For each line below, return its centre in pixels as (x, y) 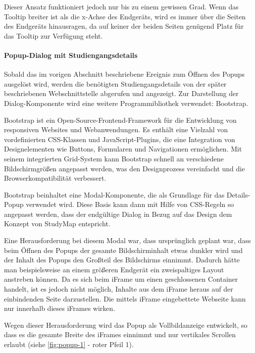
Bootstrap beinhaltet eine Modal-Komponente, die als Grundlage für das (114, 194)
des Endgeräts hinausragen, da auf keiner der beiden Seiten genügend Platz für (124, 26)
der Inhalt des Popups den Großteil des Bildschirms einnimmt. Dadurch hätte (122, 260)
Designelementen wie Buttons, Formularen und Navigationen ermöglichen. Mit (123, 149)
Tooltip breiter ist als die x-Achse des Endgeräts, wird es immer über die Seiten (125, 16)
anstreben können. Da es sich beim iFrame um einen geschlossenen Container (121, 279)
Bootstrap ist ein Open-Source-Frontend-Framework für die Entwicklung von (120, 120)
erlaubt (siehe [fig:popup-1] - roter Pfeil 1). (69, 344)
